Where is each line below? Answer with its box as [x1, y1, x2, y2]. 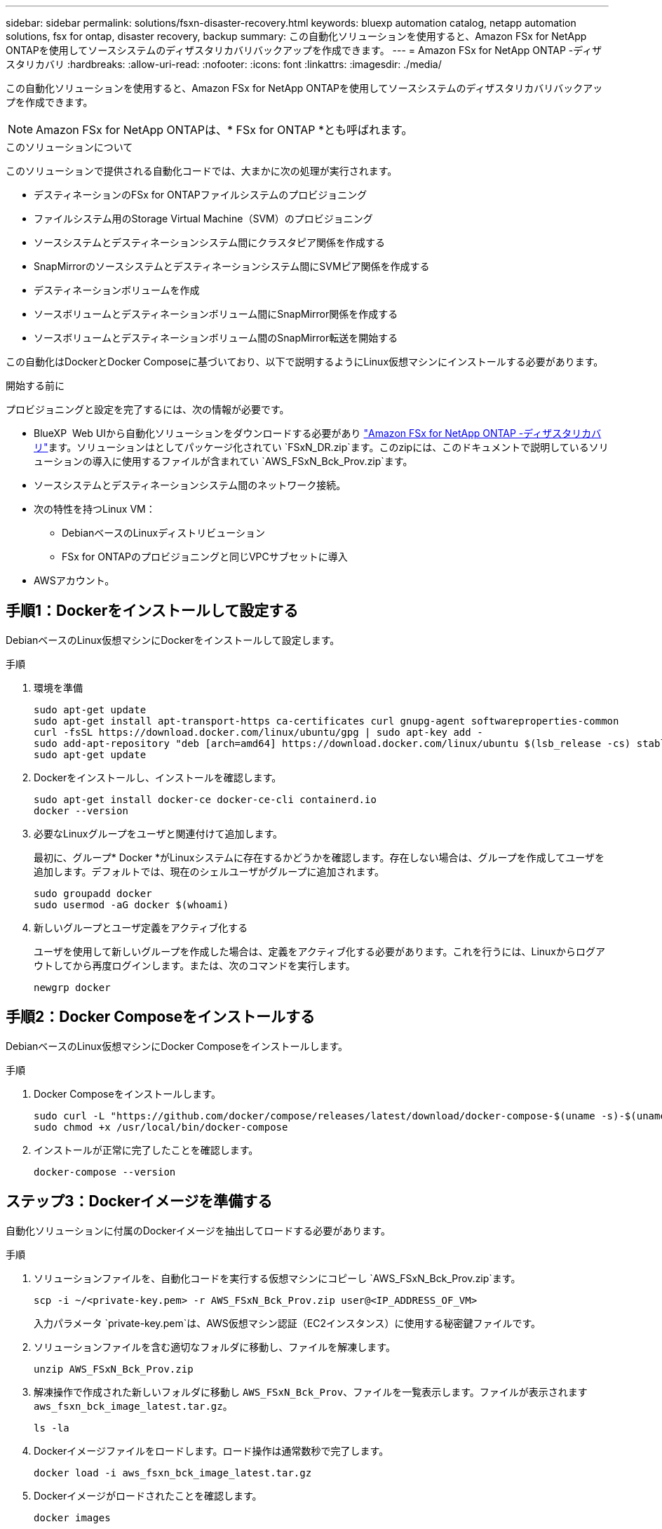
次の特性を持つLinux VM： [34, 503, 156, 515]
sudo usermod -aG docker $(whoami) [34, 898, 229, 910]
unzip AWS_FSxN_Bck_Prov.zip [34, 1363, 194, 1375]
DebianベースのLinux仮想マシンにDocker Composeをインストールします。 [6, 1039, 349, 1052]
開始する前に [6, 379, 65, 391]
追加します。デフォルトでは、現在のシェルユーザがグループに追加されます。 [34, 865, 385, 877]
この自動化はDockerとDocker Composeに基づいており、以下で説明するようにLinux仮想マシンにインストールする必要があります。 [6, 356, 604, 368]
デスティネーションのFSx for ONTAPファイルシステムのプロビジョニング [34, 189, 367, 201]
